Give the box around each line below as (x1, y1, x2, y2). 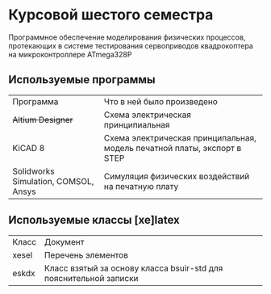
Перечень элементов (44, 249, 129, 260)
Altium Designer (12, 114, 73, 125)
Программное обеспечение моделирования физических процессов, (8, 32, 246, 42)
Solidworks (12, 166, 55, 177)
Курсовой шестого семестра (8, 6, 214, 24)
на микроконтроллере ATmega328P (8, 49, 132, 59)
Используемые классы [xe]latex (8, 213, 180, 227)
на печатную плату (103, 180, 179, 191)
